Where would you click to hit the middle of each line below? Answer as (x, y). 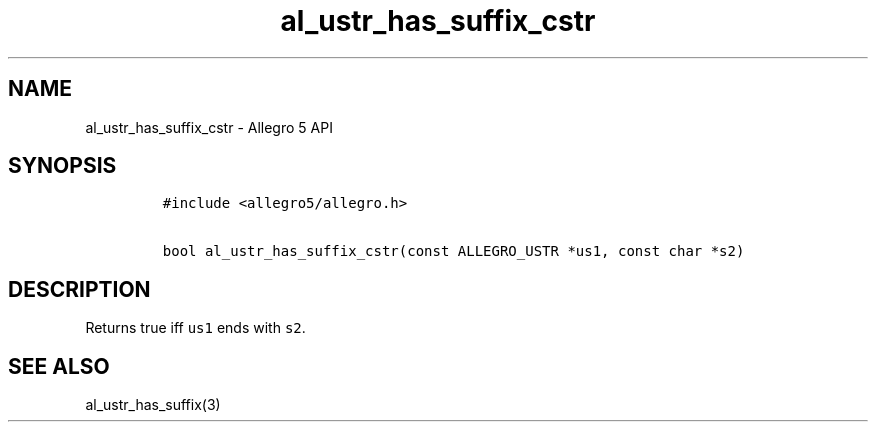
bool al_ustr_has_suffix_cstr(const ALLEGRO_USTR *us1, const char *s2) (453, 251)
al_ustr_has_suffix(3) (153, 405)
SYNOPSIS (62, 166)
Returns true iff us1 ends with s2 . (195, 328)
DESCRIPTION (79, 289)
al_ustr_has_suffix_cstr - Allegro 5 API (209, 127)
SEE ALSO (59, 366)
